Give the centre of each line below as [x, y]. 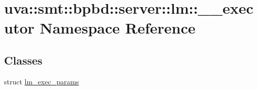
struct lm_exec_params [42, 81]
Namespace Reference [118, 28]
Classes [23, 60]
